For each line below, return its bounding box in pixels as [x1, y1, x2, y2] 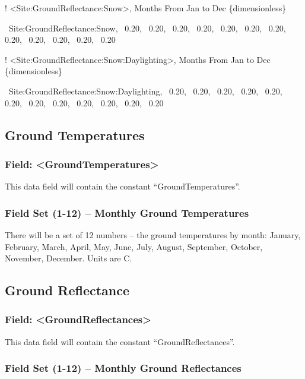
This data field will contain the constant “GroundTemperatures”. [5, 180, 240, 192]
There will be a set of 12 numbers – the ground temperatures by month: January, [5, 228, 301, 241]
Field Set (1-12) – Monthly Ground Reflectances [5, 361, 242, 375]
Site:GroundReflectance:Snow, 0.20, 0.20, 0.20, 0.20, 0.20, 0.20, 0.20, [8, 21, 286, 34]
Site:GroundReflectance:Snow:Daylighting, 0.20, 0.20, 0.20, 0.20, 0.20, [8, 84, 282, 97]
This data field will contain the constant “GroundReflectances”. [5, 335, 235, 348]
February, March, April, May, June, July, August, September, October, [5, 240, 263, 252]
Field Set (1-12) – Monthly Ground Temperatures [5, 205, 249, 220]
